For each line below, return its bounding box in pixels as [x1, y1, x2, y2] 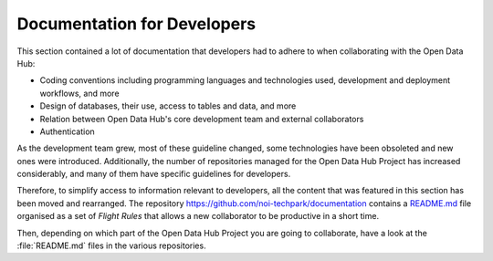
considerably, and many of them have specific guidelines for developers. [16, 169, 291, 180]
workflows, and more [39, 88, 120, 99]
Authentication [39, 126, 95, 137]
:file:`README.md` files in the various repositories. [16, 240, 206, 251]
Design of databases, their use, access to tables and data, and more [39, 100, 297, 111]
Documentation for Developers [16, 14, 256, 34]
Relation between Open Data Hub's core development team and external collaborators [39, 113, 364, 124]
